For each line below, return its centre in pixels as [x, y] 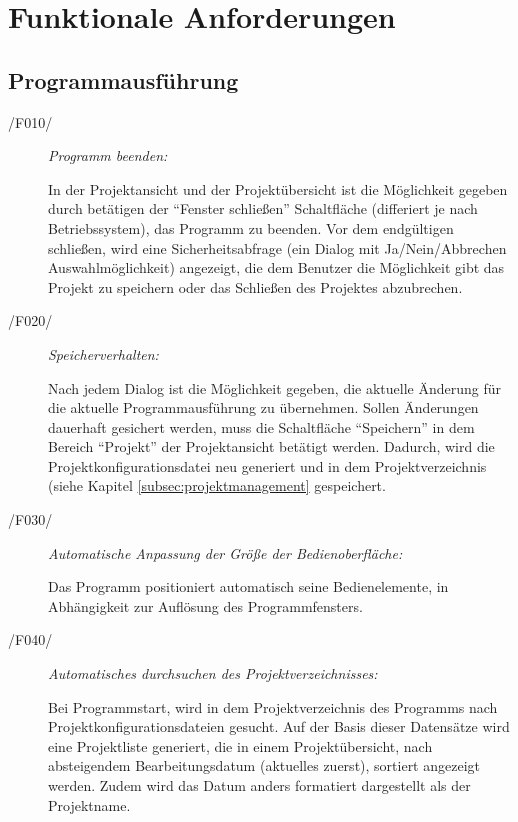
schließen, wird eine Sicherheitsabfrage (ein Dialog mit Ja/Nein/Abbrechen [277, 247]
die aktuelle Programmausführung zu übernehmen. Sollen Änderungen [263, 407]
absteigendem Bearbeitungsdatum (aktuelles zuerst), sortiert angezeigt [264, 765]
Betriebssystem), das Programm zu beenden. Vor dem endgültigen [251, 227]
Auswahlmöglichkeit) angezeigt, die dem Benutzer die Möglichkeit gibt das [276, 267]
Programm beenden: [108, 155]
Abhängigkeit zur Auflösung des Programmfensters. [205, 605]
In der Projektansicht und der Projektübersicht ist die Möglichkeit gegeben [278, 188]
